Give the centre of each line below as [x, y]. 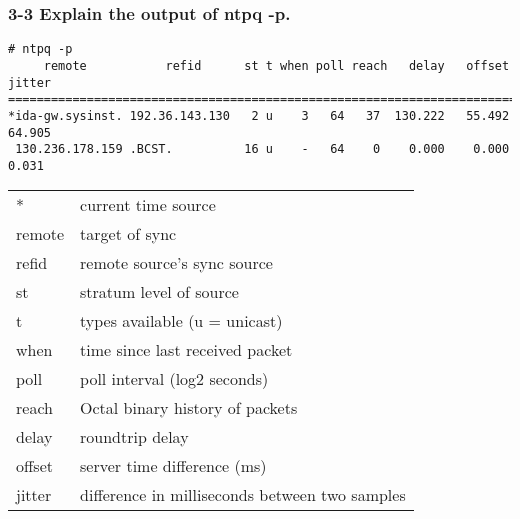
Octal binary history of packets [189, 408]
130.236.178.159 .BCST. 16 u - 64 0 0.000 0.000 [262, 149]
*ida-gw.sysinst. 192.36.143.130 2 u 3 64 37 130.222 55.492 [259, 115]
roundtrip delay [134, 437]
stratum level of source [159, 292]
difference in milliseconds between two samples [243, 495]
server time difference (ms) [173, 466]
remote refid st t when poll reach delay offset [276, 65]
